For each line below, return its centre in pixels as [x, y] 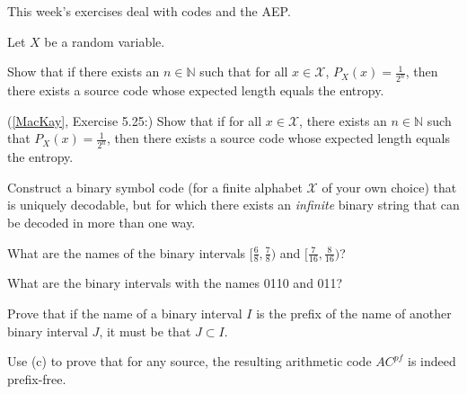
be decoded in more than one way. [101, 222]
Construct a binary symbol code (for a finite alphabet [155, 187]
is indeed [432, 361]
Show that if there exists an [84, 72]
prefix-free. [37, 378]
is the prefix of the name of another [354, 313]
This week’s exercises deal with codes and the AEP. [149, 11]
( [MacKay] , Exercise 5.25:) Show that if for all [135, 120]
